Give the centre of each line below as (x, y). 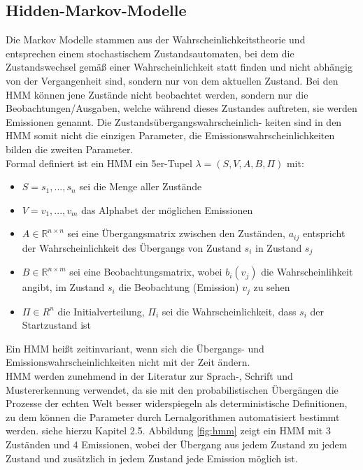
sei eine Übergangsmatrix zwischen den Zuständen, (176, 233)
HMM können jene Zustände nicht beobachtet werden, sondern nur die (157, 94)
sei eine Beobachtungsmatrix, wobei (146, 272)
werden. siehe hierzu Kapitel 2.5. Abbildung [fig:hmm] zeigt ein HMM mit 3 (168, 430)
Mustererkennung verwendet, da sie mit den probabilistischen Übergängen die (172, 389)
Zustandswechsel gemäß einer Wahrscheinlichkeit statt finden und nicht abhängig (179, 67)
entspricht (324, 233)
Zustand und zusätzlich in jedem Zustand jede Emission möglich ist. (152, 458)
